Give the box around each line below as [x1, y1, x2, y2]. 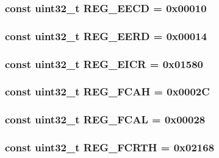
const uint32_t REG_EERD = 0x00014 [5, 28, 207, 43]
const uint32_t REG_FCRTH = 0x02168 [5, 140, 215, 155]
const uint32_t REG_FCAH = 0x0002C [5, 84, 210, 99]
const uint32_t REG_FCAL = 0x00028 [5, 112, 206, 127]
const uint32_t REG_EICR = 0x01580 [5, 56, 204, 71]
